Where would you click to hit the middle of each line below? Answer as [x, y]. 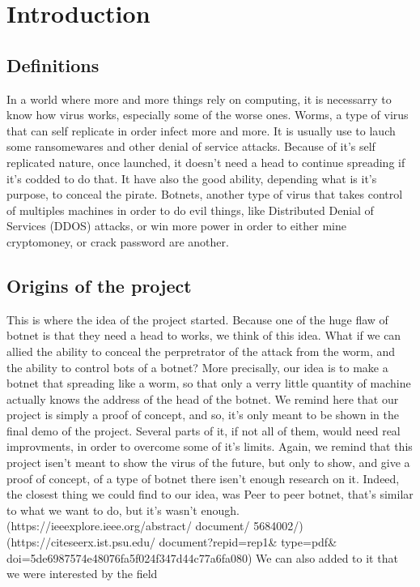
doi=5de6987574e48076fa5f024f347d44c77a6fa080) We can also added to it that [202, 557]
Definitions [53, 64]
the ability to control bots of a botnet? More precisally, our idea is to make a [197, 367]
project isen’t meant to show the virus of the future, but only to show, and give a [208, 463]
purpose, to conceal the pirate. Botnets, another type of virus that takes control [205, 194]
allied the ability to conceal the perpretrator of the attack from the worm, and [201, 351]
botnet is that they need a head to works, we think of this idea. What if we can [204, 335]
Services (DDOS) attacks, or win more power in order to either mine [177, 226]
